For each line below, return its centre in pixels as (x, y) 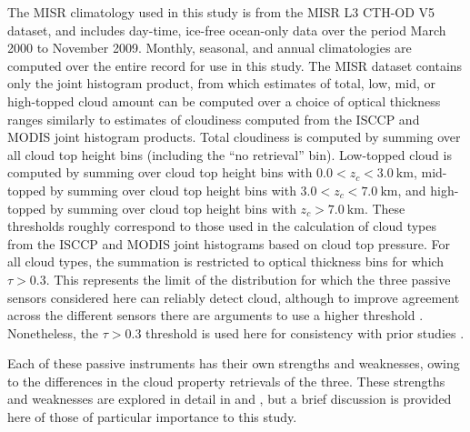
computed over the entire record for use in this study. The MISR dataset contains (235, 65)
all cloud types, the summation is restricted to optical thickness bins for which (226, 261)
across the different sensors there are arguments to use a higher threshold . (215, 315)
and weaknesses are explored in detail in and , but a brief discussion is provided (230, 399)
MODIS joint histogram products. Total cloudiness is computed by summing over (234, 137)
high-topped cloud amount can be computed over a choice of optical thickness (224, 100)
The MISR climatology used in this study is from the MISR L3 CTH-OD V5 (221, 12)
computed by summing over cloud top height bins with (160, 172)
